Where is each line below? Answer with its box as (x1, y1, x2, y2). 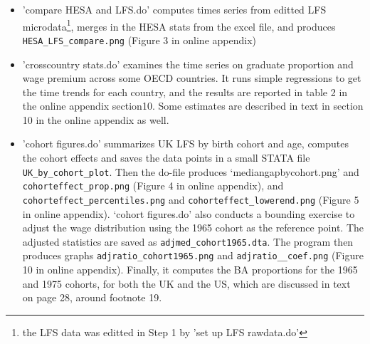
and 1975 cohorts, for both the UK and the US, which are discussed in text (22, 276, 351, 291)
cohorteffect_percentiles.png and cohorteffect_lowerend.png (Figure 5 (22, 192, 359, 207)
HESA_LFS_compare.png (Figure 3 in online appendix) (22, 32, 256, 47)
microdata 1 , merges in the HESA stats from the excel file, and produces (22, 16, 336, 33)
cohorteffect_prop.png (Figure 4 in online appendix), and (22, 178, 284, 193)
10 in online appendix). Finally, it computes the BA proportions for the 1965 (22, 262, 358, 277)
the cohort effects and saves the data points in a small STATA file (22, 150, 310, 165)
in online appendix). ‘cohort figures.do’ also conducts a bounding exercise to (22, 206, 355, 221)
